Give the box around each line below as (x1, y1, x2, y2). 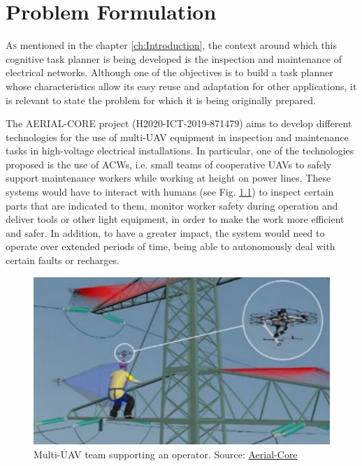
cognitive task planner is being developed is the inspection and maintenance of (6, 51, 342, 66)
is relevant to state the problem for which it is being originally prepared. (6, 92, 316, 107)
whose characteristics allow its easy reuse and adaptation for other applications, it (6, 78, 357, 93)
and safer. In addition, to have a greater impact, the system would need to (6, 225, 325, 240)
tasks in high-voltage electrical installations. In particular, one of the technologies (6, 143, 354, 158)
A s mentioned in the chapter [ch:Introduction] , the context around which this (6, 38, 338, 52)
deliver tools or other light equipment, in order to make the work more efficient (6, 212, 345, 226)
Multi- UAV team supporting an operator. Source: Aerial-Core (34, 446, 298, 461)
